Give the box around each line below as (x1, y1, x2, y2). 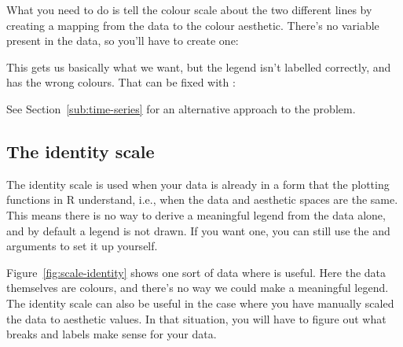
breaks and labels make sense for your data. (6, 326, 217, 342)
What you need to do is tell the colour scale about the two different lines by (6, 2, 372, 17)
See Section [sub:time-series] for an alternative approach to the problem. (6, 100, 356, 116)
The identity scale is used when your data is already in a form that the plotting (6, 175, 390, 192)
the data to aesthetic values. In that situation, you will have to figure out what (6, 310, 387, 327)
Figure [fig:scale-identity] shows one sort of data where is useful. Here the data (6, 264, 387, 280)
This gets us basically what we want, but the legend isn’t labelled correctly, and (6, 58, 391, 75)
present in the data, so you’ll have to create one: (6, 32, 239, 49)
